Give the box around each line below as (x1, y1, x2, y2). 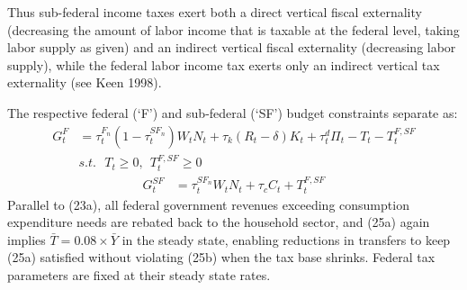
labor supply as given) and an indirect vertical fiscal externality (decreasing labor (7, 38, 456, 57)
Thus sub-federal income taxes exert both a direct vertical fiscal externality (7, 3, 422, 21)
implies (7, 230, 46, 249)
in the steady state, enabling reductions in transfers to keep (121, 230, 451, 249)
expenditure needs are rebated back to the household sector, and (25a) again (7, 213, 430, 231)
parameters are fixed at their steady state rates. (7, 265, 271, 284)
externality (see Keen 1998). (7, 73, 162, 92)
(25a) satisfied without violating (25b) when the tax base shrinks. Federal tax (7, 248, 436, 267)
